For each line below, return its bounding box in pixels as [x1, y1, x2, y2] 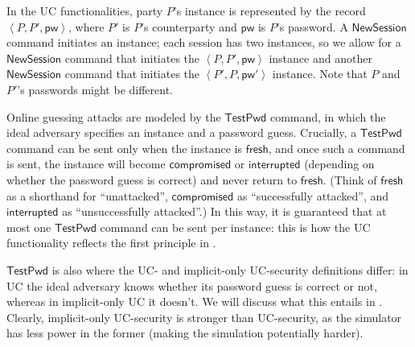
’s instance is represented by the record [173, 2, 366, 19]
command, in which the [269, 108, 386, 125]
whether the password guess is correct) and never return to [6, 171, 298, 188]
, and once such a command [268, 139, 405, 156]
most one [6, 218, 51, 235]
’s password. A [276, 18, 348, 35]
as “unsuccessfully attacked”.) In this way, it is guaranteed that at [62, 203, 387, 220]
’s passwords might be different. [17, 81, 174, 97]
